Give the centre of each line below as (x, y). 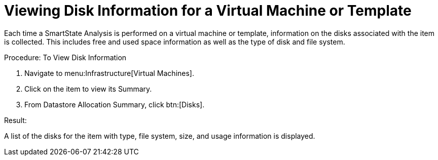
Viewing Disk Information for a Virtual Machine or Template (208, 11)
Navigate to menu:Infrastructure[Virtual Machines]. (109, 73)
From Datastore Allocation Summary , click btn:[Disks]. (115, 104)
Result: (15, 120)
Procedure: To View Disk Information (65, 57)
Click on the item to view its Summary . (88, 89)
